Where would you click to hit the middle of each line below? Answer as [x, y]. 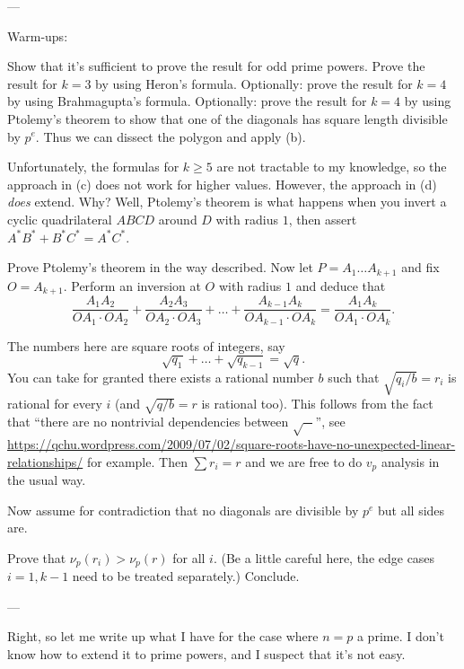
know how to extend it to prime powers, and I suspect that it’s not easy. [206, 654]
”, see [330, 422]
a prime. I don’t [400, 636]
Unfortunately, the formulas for [93, 167]
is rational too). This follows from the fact [317, 404]
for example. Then [137, 461]
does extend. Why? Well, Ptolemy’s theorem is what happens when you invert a [227, 202]
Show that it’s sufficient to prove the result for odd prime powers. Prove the [216, 66]
